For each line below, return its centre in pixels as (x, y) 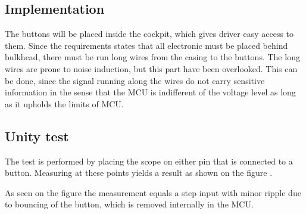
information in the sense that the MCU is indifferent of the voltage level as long (150, 92)
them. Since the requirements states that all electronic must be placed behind (146, 45)
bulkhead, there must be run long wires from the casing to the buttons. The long (152, 57)
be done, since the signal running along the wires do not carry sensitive (135, 80)
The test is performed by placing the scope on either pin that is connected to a (149, 161)
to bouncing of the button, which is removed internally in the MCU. (129, 204)
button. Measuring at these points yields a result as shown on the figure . (139, 173)
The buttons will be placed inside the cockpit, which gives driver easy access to (149, 34)
